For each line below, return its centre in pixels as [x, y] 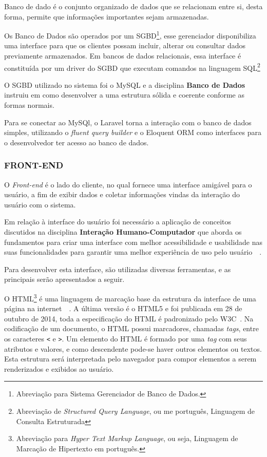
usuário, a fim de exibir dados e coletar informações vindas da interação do [122, 194]
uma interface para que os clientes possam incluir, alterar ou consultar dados [125, 45]
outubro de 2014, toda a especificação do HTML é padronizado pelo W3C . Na [129, 318]
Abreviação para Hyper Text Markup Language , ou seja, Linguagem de [127, 438]
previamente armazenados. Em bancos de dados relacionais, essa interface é [123, 56]
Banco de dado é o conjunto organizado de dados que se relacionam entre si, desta [133, 6]
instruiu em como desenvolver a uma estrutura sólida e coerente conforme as [125, 95]
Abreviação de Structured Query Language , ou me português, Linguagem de [136, 411]
